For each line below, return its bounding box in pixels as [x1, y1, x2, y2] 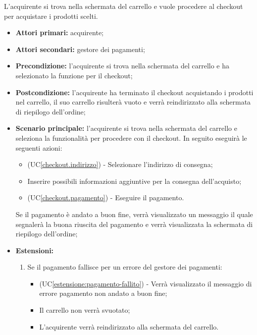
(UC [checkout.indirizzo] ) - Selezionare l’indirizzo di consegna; [27, 159, 213, 169]
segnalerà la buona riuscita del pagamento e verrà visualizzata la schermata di [15, 219, 253, 229]
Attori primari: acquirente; [15, 27, 104, 38]
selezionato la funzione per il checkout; [15, 70, 133, 80]
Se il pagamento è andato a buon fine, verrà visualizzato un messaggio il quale [15, 209, 253, 219]
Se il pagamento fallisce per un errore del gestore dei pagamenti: [27, 262, 222, 272]
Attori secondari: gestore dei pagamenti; [15, 44, 145, 54]
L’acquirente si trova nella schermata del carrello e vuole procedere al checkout [4, 1, 243, 11]
